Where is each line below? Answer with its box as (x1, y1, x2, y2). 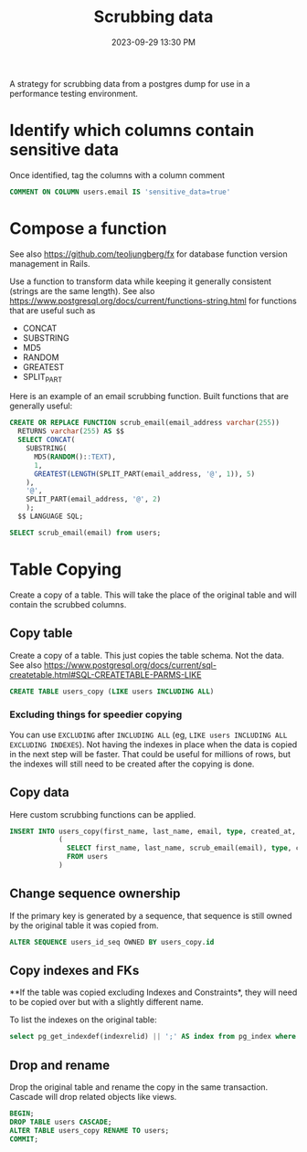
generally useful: (9, 400, 73, 412)
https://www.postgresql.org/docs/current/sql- (44, 660, 217, 671)
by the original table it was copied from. (9, 920, 159, 931)
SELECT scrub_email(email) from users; (9, 528, 162, 537)
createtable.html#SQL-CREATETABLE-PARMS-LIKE (9, 669, 202, 680)
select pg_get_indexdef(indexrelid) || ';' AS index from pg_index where (9, 1032, 297, 1041)
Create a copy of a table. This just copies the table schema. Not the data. (9, 650, 285, 661)
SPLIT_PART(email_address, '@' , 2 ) (26, 495, 162, 504)
